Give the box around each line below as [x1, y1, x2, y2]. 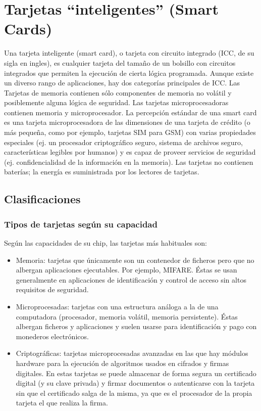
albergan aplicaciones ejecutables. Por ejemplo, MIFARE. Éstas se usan [16, 264, 237, 275]
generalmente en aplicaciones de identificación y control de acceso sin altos [16, 274, 246, 285]
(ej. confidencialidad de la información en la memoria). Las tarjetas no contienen [4, 156, 253, 167]
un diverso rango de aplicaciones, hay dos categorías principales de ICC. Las [4, 77, 240, 88]
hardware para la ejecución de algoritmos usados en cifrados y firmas [16, 357, 229, 368]
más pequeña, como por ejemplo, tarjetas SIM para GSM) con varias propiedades [4, 127, 256, 138]
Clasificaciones [4, 191, 81, 207]
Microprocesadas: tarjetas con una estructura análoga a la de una [16, 301, 219, 311]
